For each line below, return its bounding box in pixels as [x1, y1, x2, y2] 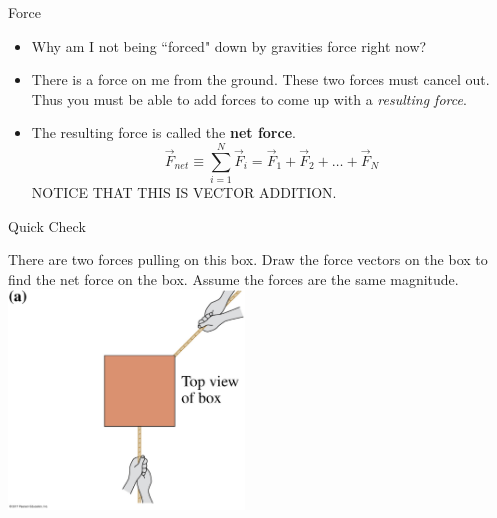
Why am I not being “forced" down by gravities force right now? [31, 35, 427, 56]
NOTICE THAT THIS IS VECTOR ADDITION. [31, 182, 337, 203]
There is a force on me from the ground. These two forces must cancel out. [31, 69, 490, 90]
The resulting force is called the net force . [31, 122, 296, 143]
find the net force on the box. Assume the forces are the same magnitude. [8, 268, 459, 289]
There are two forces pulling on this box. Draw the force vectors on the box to [8, 249, 488, 270]
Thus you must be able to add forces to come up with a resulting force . [31, 88, 467, 109]
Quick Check [8, 215, 86, 236]
